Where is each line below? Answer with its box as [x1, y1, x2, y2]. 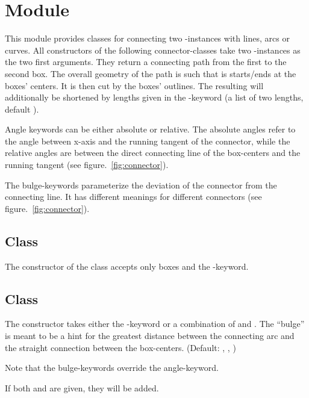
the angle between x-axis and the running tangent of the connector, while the [5, 134, 290, 147]
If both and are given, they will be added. [5, 381, 159, 394]
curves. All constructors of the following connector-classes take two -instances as [5, 43, 301, 56]
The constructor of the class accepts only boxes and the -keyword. [5, 260, 249, 272]
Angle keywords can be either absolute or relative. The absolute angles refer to [5, 123, 296, 135]
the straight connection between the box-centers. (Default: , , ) [5, 341, 236, 353]
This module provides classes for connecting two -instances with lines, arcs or [5, 32, 290, 45]
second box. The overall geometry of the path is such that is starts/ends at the [5, 67, 296, 79]
